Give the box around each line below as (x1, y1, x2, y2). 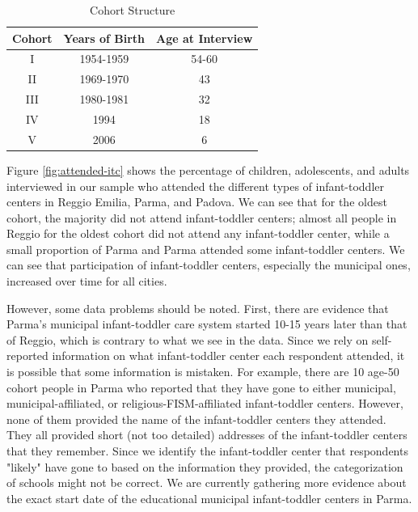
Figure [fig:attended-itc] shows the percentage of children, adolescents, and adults (6, 161, 410, 178)
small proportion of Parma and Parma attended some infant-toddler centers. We (6, 240, 405, 257)
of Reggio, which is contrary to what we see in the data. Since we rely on (6, 331, 369, 348)
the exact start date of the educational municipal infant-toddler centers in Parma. (6, 489, 412, 506)
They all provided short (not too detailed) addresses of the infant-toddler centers (6, 426, 407, 443)
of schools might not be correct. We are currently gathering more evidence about (6, 474, 407, 491)
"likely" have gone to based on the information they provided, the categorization (6, 458, 403, 475)
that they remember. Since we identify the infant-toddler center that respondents (6, 442, 408, 459)
